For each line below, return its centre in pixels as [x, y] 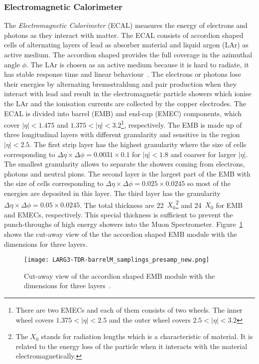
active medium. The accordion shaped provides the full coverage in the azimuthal [128, 54]
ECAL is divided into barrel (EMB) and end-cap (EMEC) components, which [123, 113]
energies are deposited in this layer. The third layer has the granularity [112, 193]
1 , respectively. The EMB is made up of [182, 124]
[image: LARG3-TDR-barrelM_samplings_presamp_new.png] [117, 260]
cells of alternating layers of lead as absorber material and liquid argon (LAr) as [126, 45]
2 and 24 [189, 204]
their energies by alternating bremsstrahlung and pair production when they [121, 84]
